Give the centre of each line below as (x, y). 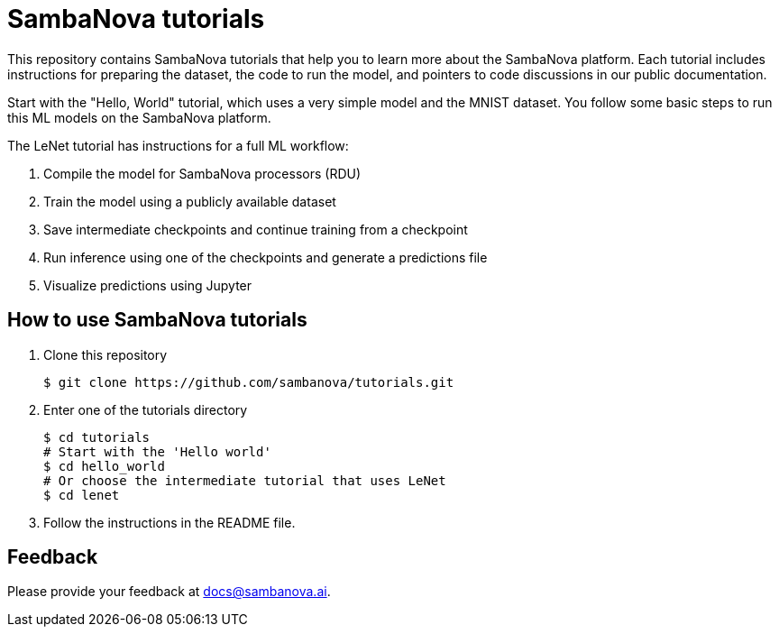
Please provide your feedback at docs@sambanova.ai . (169, 592)
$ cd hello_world (104, 466)
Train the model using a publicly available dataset (190, 201)
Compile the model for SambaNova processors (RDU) (202, 173)
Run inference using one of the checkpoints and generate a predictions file (266, 257)
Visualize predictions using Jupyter (148, 285)
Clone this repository (105, 354)
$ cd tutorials (97, 437)
